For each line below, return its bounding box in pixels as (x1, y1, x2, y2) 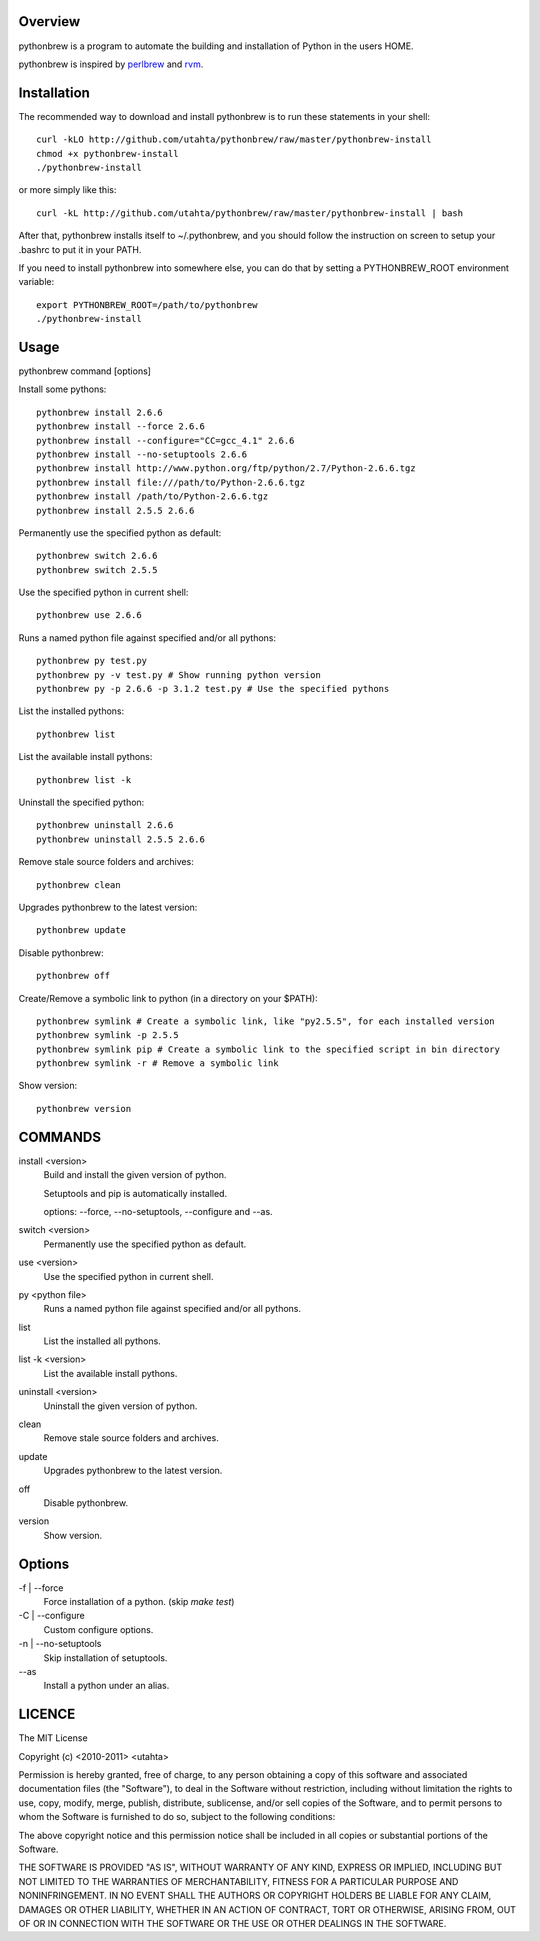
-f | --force (18, 1581, 64, 1594)
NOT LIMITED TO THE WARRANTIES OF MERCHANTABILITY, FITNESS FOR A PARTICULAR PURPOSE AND (18, 1875, 459, 1887)
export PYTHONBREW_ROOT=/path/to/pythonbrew (36, 299, 259, 310)
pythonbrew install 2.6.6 (36, 406, 164, 418)
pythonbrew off (36, 970, 111, 982)
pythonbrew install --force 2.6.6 (36, 421, 205, 432)
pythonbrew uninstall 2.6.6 (36, 820, 174, 831)
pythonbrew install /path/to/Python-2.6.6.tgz (36, 491, 269, 502)
